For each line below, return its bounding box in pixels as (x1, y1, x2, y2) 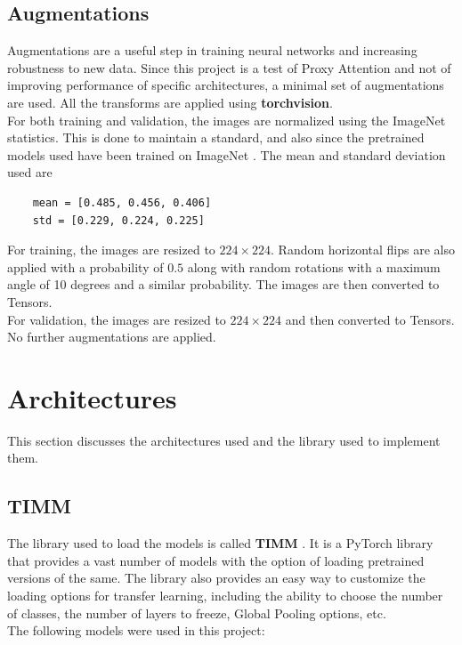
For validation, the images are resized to (7, 310, 226, 328)
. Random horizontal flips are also (271, 240, 455, 259)
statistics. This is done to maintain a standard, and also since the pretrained (7, 128, 425, 147)
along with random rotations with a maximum (187, 257, 441, 276)
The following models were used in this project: (7, 621, 265, 640)
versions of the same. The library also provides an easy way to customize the (7, 568, 426, 587)
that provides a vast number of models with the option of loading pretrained (7, 551, 425, 569)
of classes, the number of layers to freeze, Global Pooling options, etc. (7, 603, 386, 622)
